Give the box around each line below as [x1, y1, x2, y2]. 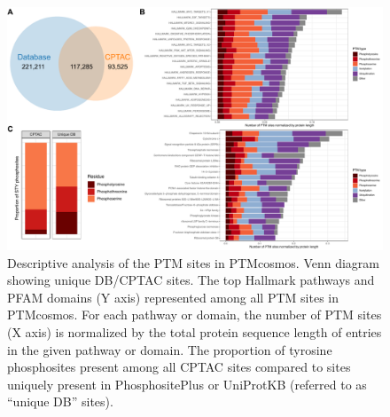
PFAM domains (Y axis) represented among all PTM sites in [7, 287, 339, 306]
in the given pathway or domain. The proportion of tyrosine [7, 340, 332, 358]
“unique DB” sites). [7, 392, 113, 411]
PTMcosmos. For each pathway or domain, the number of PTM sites [7, 305, 382, 324]
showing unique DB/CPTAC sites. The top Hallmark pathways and [7, 271, 375, 289]
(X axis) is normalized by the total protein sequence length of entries [7, 323, 382, 342]
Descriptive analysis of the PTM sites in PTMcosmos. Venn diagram [7, 253, 380, 271]
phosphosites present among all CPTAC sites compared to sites [7, 358, 351, 376]
